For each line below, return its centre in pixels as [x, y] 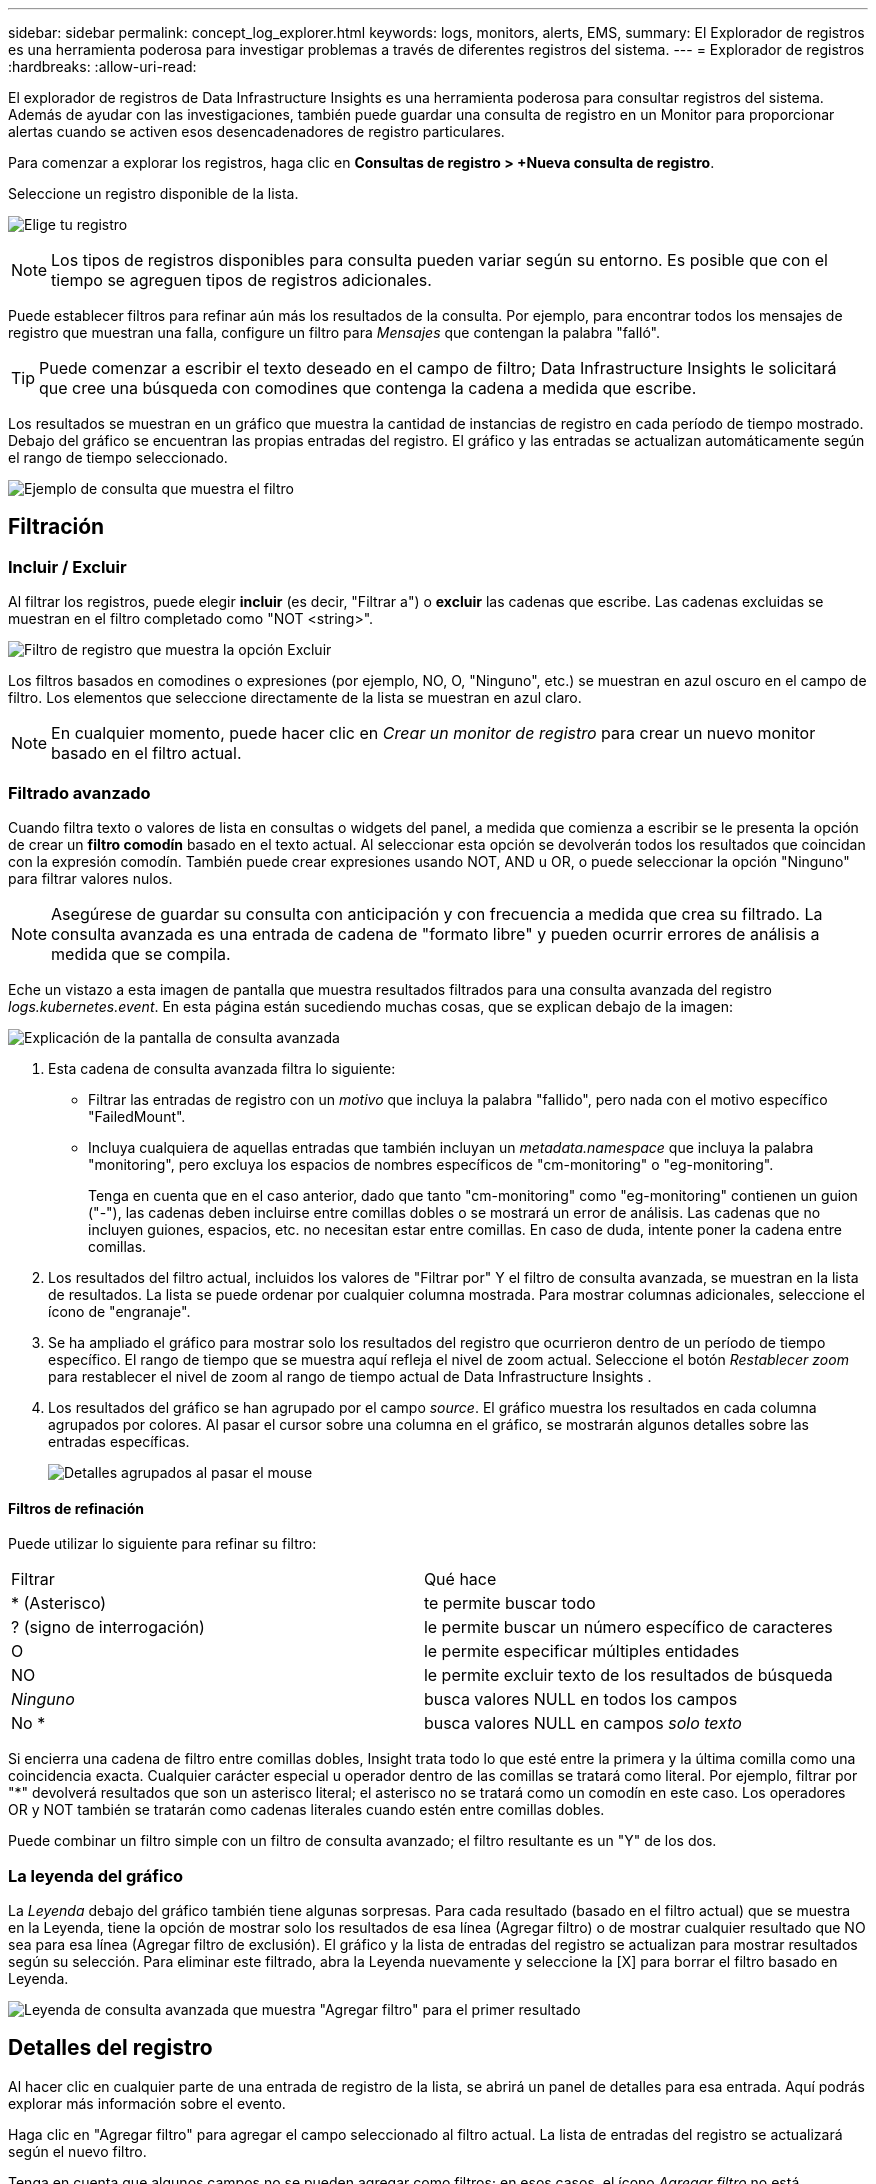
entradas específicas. [119, 1441]
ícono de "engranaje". [119, 1311]
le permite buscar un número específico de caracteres [628, 1627]
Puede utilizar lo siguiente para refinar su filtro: [162, 1544]
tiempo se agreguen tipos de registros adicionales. [241, 280]
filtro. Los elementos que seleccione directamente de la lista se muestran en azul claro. [295, 698]
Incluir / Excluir [67, 566]
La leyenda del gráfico [96, 1875]
